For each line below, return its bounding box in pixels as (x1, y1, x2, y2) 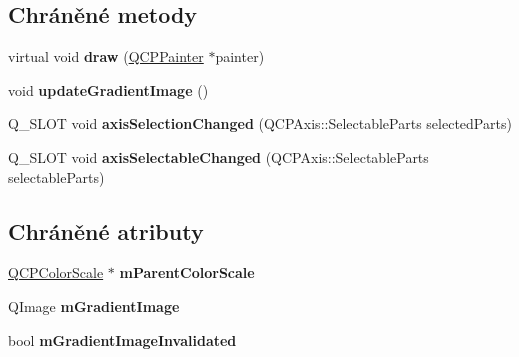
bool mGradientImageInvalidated (8, 329, 237, 350)
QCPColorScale (8, 262, 104, 283)
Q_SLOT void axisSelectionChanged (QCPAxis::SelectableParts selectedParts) (8, 113, 512, 134)
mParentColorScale (119, 262, 255, 283)
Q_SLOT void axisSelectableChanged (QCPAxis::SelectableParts (8, 146, 429, 167)
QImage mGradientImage (8, 295, 180, 316)
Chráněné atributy (8, 215, 204, 246)
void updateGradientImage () (8, 79, 209, 100)
